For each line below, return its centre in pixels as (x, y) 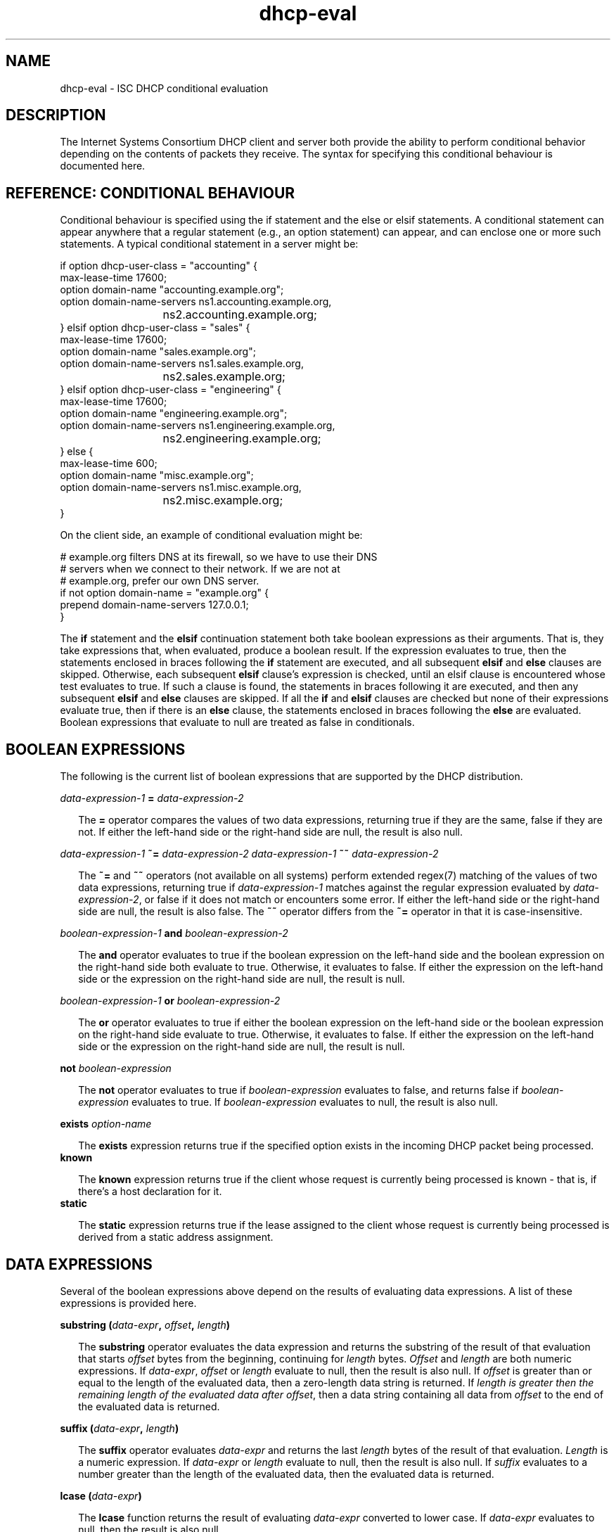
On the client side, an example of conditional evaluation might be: (211, 535)
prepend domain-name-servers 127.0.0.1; (154, 605)
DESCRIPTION (56, 115)
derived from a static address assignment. (176, 1237)
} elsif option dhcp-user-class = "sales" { (155, 328)
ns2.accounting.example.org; (240, 315)
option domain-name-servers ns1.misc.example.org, (181, 487)
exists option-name (106, 1124)
